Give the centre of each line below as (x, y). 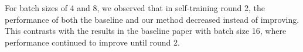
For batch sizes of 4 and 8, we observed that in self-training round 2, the (135, 8)
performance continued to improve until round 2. (92, 42)
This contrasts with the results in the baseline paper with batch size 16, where (146, 31)
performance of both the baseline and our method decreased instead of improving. (152, 19)
